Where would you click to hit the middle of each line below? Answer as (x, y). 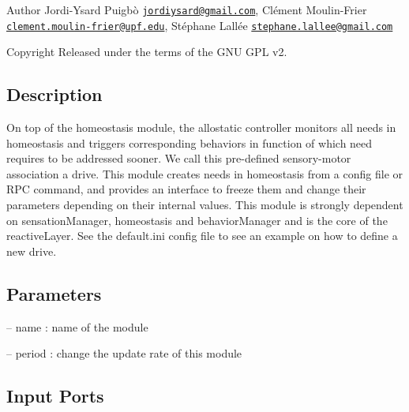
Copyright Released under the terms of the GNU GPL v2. (147, 52)
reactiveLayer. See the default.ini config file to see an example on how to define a (202, 236)
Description (54, 94)
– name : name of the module (77, 326)
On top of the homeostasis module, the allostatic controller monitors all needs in (201, 127)
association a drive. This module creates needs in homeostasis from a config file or (204, 173)
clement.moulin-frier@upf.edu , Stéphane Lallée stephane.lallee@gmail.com (200, 25)
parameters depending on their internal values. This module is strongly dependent (205, 205)
